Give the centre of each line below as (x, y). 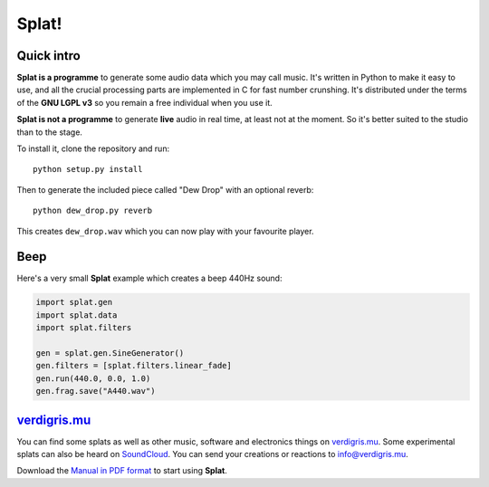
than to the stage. (50, 132)
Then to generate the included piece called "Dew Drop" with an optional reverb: (165, 189)
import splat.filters (84, 328)
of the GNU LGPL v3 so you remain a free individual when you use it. (145, 102)
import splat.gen (74, 302)
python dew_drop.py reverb (93, 211)
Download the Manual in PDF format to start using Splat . (122, 471)
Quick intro (48, 56)
